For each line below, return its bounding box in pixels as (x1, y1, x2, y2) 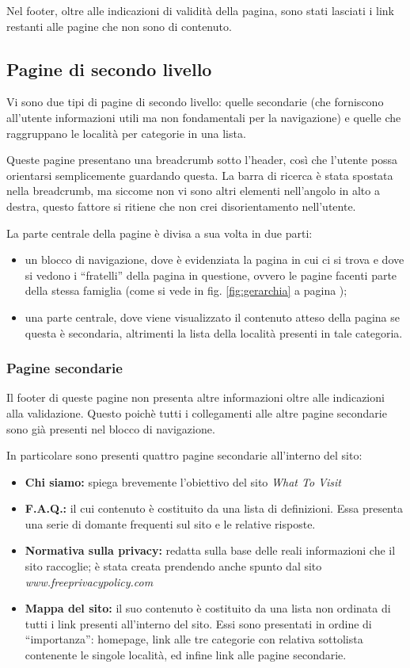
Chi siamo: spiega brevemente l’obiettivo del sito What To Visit (25, 473, 341, 490)
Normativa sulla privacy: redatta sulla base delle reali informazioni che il (25, 542, 396, 559)
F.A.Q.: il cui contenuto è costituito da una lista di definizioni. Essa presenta (25, 500, 403, 517)
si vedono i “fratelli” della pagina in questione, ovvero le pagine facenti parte (25, 266, 397, 283)
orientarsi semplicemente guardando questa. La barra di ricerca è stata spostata (6, 166, 393, 183)
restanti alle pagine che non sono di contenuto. (6, 17, 232, 34)
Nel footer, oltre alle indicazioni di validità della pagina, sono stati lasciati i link (6, 2, 394, 18)
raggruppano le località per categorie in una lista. (6, 124, 246, 141)
